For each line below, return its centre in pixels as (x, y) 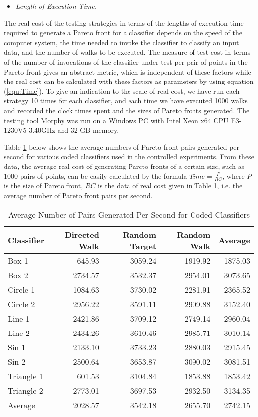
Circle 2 (22, 304)
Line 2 (19, 333)
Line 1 (19, 318)
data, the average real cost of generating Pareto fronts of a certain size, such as (124, 166)
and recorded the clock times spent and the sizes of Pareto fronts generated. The (127, 110)
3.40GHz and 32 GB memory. (74, 130)
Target (143, 246)
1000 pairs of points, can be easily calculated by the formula (96, 176)
